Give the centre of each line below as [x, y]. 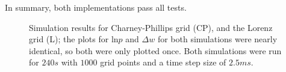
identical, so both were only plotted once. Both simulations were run [155, 50]
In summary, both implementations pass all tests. [96, 7]
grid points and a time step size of [163, 62]
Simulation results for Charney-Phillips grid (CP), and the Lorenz [151, 27]
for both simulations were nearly [217, 39]
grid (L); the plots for [69, 39]
